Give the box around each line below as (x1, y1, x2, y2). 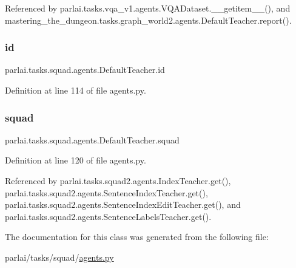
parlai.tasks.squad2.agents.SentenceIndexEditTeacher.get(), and (5, 198, 241, 211)
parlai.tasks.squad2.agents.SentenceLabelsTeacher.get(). (5, 210, 212, 222)
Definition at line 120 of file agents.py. (5, 154, 146, 167)
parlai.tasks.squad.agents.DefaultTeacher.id (5, 63, 165, 76)
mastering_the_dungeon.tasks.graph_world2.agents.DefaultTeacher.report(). (5, 13, 292, 26)
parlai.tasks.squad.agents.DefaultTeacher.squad (5, 133, 180, 146)
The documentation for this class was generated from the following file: (5, 230, 269, 243)
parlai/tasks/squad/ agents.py (5, 250, 114, 263)
